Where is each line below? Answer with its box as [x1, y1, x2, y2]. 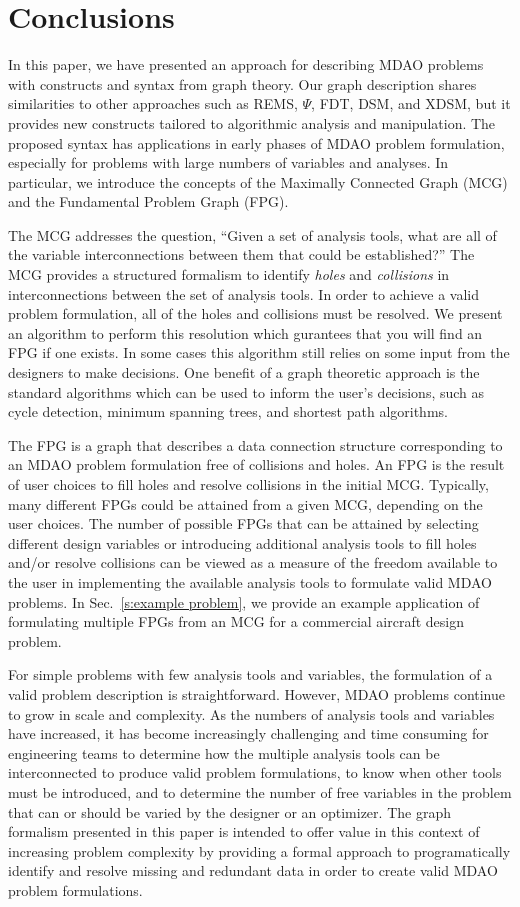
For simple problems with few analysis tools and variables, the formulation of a [8, 664, 493, 685]
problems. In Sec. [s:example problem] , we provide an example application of [8, 591, 480, 612]
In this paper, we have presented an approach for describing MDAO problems [8, 54, 484, 75]
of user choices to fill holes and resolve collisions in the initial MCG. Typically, [8, 474, 489, 494]
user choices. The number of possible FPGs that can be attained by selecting [8, 513, 479, 534]
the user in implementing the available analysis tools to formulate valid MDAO [8, 571, 492, 592]
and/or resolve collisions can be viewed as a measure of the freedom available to [8, 552, 498, 573]
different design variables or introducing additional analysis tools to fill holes [8, 532, 477, 553]
